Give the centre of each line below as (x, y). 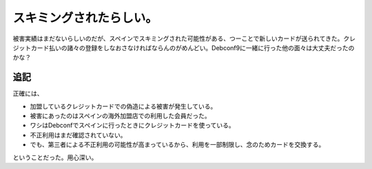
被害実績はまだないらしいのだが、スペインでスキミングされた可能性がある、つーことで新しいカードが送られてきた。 (178, 38)
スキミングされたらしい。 (85, 18)
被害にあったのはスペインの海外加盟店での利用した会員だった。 (121, 116)
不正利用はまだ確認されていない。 (78, 135)
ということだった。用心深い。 (55, 157)
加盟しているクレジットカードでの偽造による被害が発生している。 (123, 106)
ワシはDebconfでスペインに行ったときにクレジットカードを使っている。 (133, 125)
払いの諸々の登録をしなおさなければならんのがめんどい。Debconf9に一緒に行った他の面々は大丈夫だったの (201, 47)
